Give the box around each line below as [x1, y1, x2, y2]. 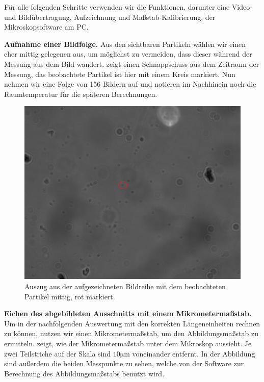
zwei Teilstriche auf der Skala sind [4, 348, 111, 359]
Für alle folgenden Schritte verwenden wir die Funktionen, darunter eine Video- [4, 2, 252, 12]
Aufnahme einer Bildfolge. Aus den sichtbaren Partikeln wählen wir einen [4, 38, 246, 49]
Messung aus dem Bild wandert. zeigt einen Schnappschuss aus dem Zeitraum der [4, 58, 259, 69]
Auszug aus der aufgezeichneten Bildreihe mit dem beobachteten [24, 281, 226, 292]
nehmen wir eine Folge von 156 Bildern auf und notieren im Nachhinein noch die [4, 79, 256, 89]
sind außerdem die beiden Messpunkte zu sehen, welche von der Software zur [4, 358, 244, 369]
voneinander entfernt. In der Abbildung [132, 348, 255, 359]
